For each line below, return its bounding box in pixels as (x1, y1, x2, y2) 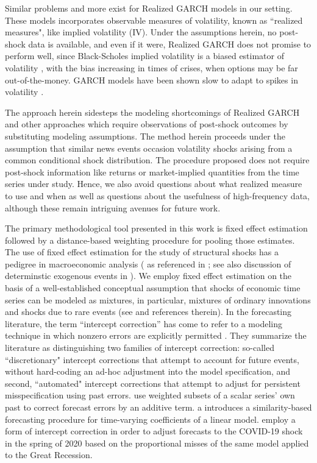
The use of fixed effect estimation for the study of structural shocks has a (5, 246, 279, 258)
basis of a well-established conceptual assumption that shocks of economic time (5, 281, 301, 294)
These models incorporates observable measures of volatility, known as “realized (5, 13, 303, 26)
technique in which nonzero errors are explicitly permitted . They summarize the (5, 329, 307, 342)
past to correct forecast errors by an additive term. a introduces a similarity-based (5, 401, 312, 413)
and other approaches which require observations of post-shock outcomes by (5, 118, 288, 130)
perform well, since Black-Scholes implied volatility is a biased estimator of (5, 49, 284, 62)
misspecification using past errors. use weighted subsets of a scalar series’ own (5, 389, 295, 401)
